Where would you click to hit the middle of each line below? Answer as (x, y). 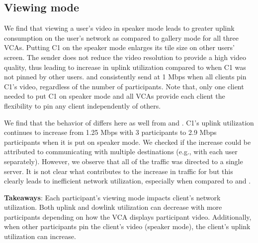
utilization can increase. (40, 236)
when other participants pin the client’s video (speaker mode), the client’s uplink (127, 226)
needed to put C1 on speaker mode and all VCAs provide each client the (115, 96)
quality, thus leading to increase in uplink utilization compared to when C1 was (125, 67)
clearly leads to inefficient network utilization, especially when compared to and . (128, 181)
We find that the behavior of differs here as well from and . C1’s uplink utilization (129, 122)
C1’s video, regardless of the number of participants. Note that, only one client (124, 86)
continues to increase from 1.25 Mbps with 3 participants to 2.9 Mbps (110, 132)
